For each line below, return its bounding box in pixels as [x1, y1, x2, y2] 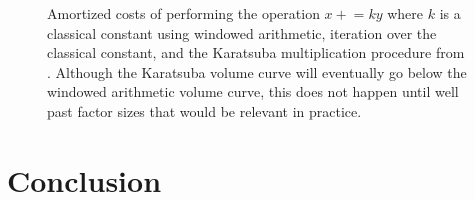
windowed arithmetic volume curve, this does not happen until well [47, 81, 459, 102]
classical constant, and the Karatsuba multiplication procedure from [47, 42, 465, 63]
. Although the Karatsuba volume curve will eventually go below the [47, 61, 467, 82]
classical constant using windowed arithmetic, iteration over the [47, 22, 437, 43]
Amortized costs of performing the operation [47, 3, 320, 23]
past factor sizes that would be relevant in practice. [47, 100, 362, 121]
